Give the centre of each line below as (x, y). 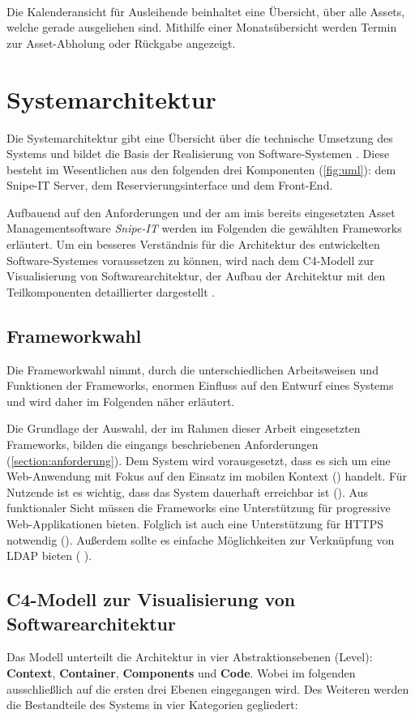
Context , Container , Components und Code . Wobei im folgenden (181, 672)
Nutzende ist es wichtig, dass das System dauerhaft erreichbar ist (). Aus (188, 491)
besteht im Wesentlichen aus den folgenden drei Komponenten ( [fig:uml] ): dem (201, 169)
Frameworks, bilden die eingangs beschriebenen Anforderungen (163, 444)
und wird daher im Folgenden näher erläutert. (121, 401)
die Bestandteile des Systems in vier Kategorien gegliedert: (152, 705)
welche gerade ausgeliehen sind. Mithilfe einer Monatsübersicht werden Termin (202, 27)
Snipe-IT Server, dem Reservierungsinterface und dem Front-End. (170, 185)
